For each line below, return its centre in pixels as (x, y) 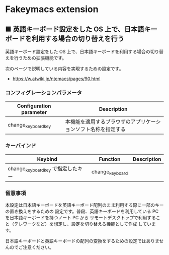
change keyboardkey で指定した (43, 169)
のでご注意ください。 (31, 247)
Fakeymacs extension (52, 9)
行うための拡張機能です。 (40, 58)
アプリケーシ (146, 122)
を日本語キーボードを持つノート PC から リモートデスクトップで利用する (80, 218)
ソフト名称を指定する (100, 130)
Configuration (34, 106)
